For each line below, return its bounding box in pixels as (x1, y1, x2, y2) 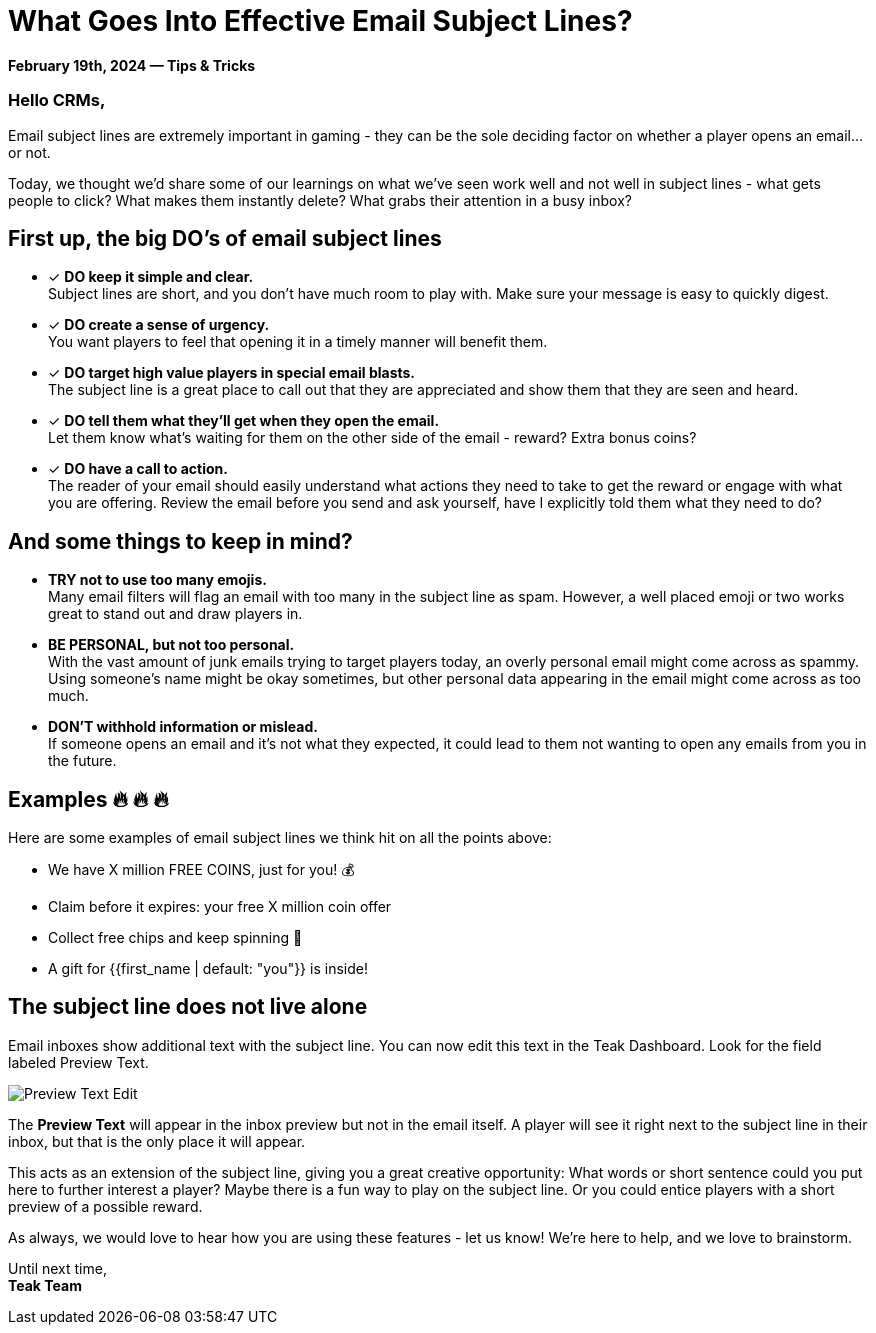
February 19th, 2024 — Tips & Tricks (8, 56, 256, 74)
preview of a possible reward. (8, 1197, 203, 1215)
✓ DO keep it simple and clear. (48, 268, 254, 286)
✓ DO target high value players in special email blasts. (48, 364, 416, 382)
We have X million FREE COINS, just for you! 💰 (48, 861, 355, 879)
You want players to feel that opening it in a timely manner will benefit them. (48, 333, 548, 351)
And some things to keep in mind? (8, 528, 353, 554)
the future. (48, 752, 117, 770)
